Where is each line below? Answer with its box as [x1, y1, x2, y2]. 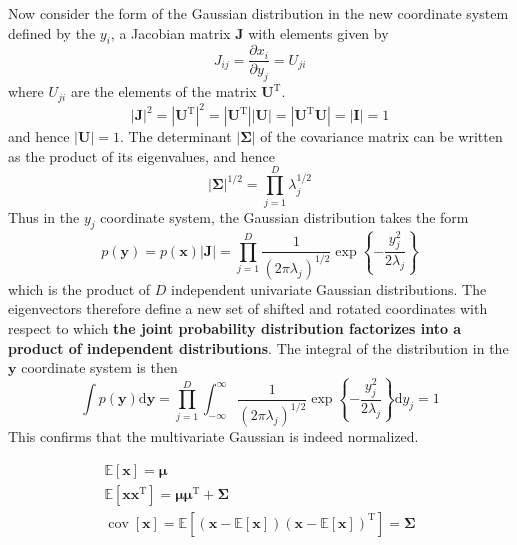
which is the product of [8, 278, 151, 299]
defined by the [8, 22, 96, 43]
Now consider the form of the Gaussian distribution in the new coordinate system [8, 3, 509, 23]
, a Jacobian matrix [110, 22, 231, 43]
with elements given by [248, 22, 389, 43]
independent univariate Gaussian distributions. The [170, 278, 487, 299]
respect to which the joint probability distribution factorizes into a [8, 318, 462, 338]
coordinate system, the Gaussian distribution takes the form [100, 206, 469, 227]
